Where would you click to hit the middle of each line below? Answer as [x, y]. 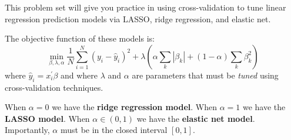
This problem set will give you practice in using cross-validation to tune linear [145, 7]
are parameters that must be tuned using [205, 75]
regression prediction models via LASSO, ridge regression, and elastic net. [138, 18]
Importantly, [27, 130]
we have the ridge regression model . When [134, 107]
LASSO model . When [47, 118]
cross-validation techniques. [54, 87]
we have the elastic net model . [196, 118]
